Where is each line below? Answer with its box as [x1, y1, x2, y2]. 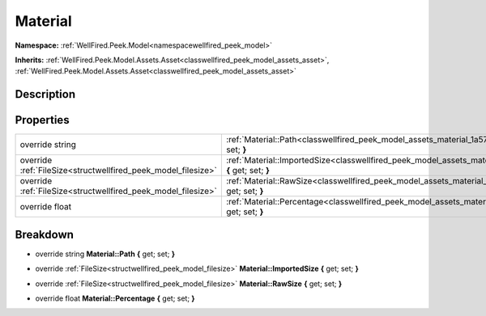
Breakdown [15, 227, 75, 242]
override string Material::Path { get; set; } [35, 249, 176, 259]
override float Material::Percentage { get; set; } [35, 293, 195, 303]
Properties [15, 113, 70, 127]
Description [15, 87, 76, 101]
